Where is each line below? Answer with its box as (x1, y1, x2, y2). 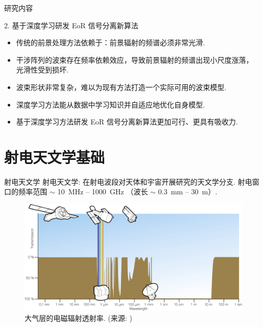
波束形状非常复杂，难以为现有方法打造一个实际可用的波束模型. (16, 81, 227, 92)
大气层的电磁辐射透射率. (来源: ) (25, 312, 133, 323)
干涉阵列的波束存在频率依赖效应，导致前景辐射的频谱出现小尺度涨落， (16, 54, 253, 65)
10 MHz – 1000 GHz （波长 (57, 186, 148, 197)
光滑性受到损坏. (16, 64, 69, 75)
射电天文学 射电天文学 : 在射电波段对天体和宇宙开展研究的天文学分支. (4, 176, 236, 187)
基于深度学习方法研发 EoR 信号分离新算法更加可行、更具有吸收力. (16, 116, 238, 127)
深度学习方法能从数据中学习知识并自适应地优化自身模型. (16, 99, 205, 110)
